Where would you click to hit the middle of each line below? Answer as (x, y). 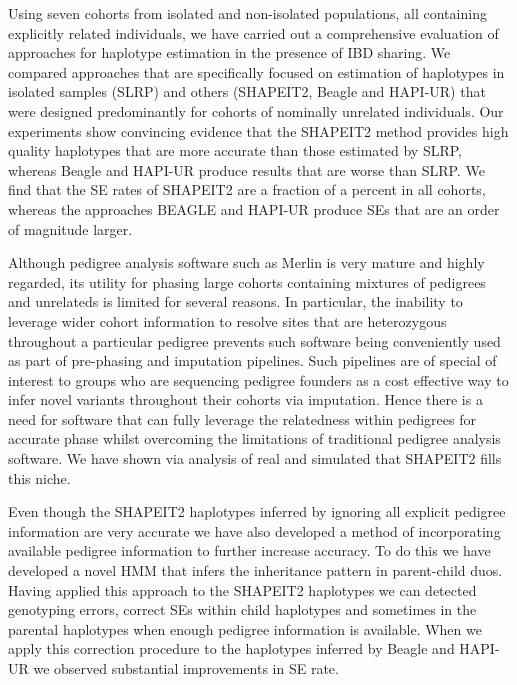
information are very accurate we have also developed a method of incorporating (254, 530)
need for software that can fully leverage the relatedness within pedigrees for (242, 418)
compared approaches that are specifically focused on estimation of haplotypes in (256, 71)
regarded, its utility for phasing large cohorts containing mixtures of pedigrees (247, 281)
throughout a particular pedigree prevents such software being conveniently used (254, 340)
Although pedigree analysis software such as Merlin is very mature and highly (246, 262)
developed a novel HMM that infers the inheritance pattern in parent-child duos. (255, 570)
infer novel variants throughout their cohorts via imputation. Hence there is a (245, 399)
